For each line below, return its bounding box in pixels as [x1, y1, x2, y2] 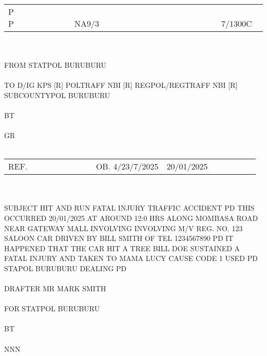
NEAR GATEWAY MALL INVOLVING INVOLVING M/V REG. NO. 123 [4, 222, 243, 233]
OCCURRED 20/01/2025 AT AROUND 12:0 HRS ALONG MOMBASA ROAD [4, 212, 258, 223]
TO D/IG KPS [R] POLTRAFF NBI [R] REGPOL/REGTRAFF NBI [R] [4, 79, 238, 90]
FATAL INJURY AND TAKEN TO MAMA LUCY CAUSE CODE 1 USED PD [4, 253, 258, 264]
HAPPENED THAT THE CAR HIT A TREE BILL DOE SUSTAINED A [4, 242, 240, 253]
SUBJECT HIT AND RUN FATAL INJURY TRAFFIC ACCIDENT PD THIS [4, 202, 255, 213]
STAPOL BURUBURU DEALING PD [4, 263, 127, 273]
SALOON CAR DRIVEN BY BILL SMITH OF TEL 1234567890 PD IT [4, 233, 234, 243]
